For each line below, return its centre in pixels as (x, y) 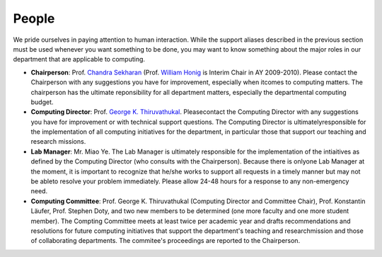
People (34, 18)
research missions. (58, 142)
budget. (42, 102)
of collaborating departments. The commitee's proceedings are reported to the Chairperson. (166, 241)
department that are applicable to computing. (79, 59)
